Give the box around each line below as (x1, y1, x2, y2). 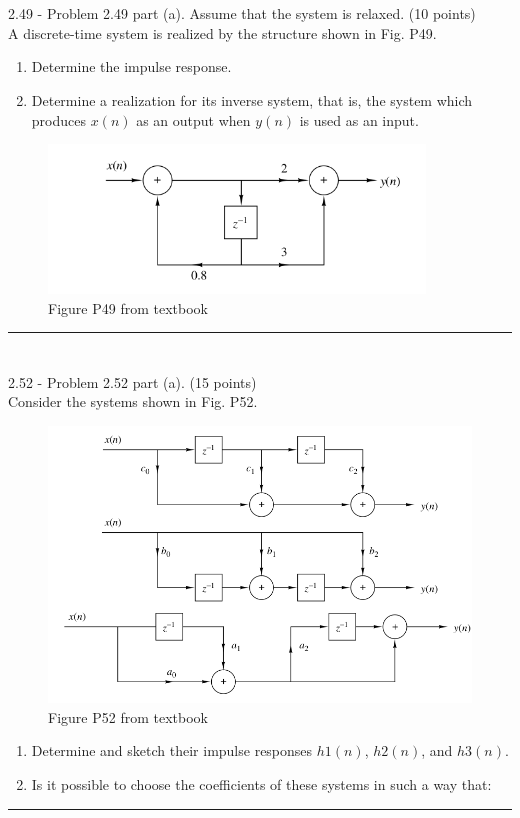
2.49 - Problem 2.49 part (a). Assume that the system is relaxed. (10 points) (8, 3, 476, 24)
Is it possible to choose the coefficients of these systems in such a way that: (31, 773, 492, 794)
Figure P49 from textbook (48, 297, 208, 318)
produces (31, 109, 86, 130)
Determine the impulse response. (31, 56, 232, 77)
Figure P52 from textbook (48, 706, 208, 727)
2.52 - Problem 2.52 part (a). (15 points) (8, 371, 257, 392)
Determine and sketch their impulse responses (31, 740, 313, 761)
